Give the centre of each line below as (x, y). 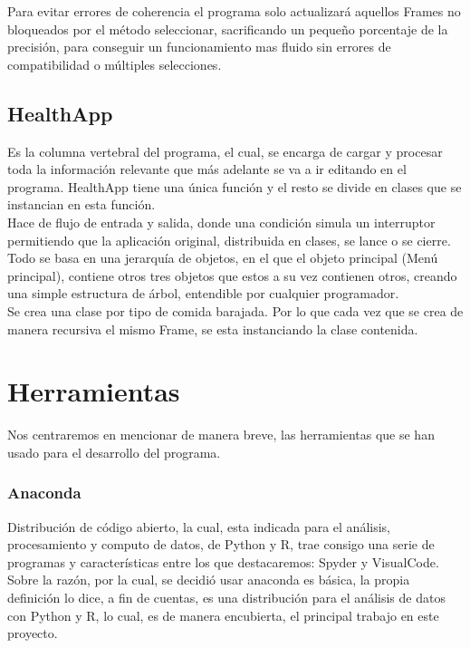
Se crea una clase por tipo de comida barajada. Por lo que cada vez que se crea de (235, 310)
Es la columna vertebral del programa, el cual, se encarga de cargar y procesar (225, 151)
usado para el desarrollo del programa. (114, 452)
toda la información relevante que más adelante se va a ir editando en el (207, 169)
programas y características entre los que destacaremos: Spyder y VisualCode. (223, 561)
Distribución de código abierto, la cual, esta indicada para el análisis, (199, 526)
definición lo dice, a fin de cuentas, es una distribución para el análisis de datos (226, 598)
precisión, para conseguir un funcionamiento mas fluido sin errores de (199, 47)
